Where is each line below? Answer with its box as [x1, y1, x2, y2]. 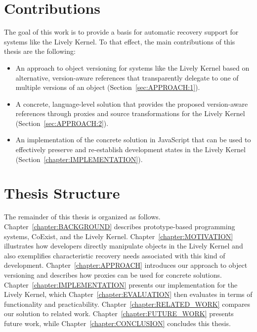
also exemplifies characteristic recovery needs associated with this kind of [4, 250, 225, 260]
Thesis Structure [4, 183, 120, 203]
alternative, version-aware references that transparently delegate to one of [15, 72, 239, 83]
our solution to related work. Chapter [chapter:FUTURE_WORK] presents [4, 308, 234, 319]
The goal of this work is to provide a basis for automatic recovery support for [4, 27, 239, 37]
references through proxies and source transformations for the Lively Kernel [15, 108, 245, 119]
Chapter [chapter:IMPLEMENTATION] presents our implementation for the [4, 279, 238, 290]
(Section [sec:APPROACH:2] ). [15, 118, 109, 128]
